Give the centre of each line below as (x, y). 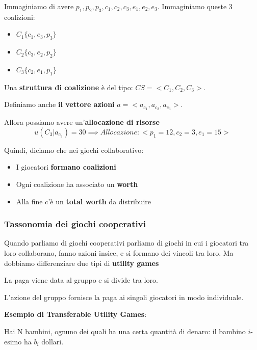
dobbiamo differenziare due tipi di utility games (82, 263)
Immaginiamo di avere (39, 6)
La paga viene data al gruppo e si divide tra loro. (81, 280)
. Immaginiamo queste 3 (195, 6)
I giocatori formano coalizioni (66, 167)
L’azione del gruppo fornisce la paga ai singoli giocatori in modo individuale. (124, 297)
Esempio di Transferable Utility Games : (75, 314)
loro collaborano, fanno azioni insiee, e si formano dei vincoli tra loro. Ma (119, 253)
